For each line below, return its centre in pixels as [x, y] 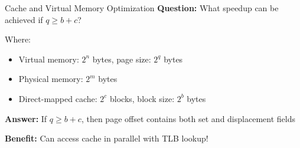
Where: [18, 39]
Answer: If [26, 118]
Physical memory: [51, 79]
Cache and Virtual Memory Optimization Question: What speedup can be [142, 8]
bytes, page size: [122, 59]
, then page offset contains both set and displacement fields [188, 118]
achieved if [24, 19]
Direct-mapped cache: [58, 98]
